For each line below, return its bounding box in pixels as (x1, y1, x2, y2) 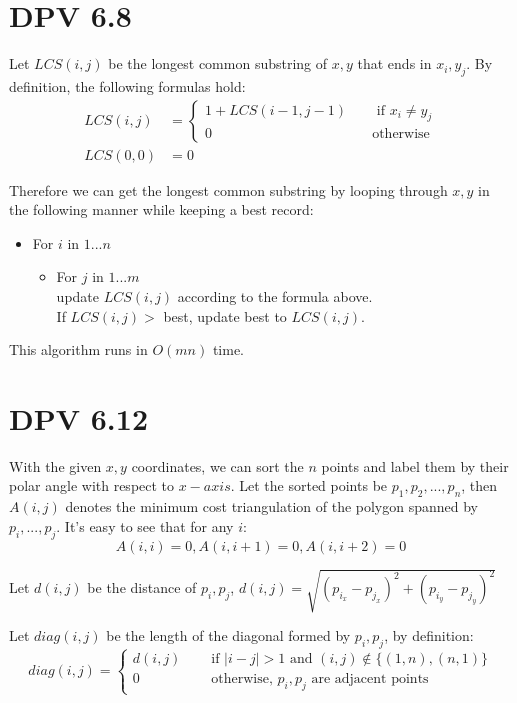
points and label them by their (321, 455, 509, 476)
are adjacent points (311, 672, 429, 687)
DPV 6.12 (9, 397, 148, 438)
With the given (9, 455, 102, 476)
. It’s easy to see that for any (56, 515, 234, 536)
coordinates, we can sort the (131, 455, 304, 476)
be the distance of (87, 576, 197, 597)
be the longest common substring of (108, 53, 328, 74)
